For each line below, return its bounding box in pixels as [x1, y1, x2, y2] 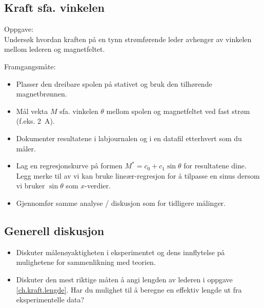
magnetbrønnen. [16, 88, 67, 99]
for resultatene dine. [184, 160, 247, 171]
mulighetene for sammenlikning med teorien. [16, 257, 156, 267]
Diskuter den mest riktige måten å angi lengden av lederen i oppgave [16, 274, 233, 284]
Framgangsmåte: [4, 61, 56, 71]
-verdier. [85, 180, 111, 191]
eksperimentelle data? [16, 294, 85, 305]
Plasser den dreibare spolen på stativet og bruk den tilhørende [16, 78, 212, 89]
